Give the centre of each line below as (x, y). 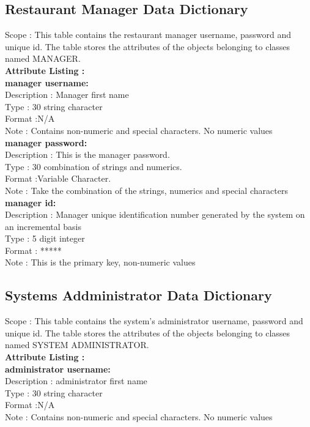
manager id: (31, 202)
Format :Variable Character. (58, 178)
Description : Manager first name (67, 95)
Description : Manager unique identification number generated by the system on (155, 214)
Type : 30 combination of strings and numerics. (94, 166)
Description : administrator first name (76, 381)
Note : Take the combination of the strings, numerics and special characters (146, 190)
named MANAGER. (43, 58)
